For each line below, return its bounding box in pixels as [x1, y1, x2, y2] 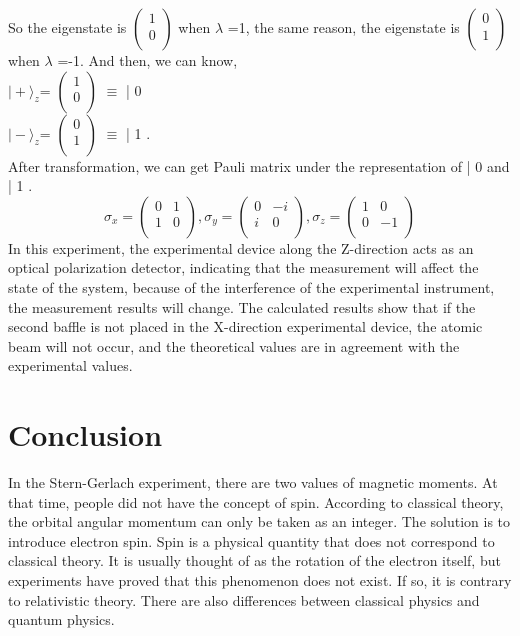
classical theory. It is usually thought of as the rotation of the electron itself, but [8, 550, 501, 571]
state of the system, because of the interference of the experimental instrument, [8, 276, 495, 297]
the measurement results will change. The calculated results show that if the [8, 296, 476, 317]
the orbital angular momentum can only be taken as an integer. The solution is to [8, 511, 511, 532]
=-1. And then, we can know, [57, 50, 238, 70]
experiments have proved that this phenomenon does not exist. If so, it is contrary [8, 570, 512, 591]
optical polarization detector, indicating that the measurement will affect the [8, 257, 479, 278]
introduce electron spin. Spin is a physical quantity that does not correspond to [8, 530, 495, 551]
